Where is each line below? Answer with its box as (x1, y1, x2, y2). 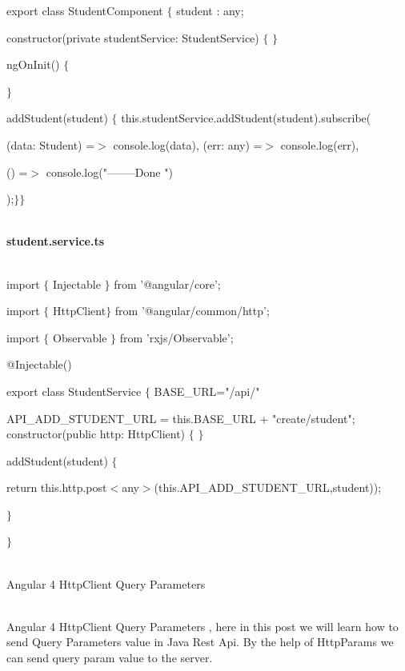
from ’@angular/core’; (114, 275, 221, 292)
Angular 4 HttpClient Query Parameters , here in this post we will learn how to (6, 617, 399, 634)
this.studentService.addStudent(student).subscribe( (121, 110, 371, 126)
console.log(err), (280, 136, 359, 153)
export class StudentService (6, 382, 142, 399)
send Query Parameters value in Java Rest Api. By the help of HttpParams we (6, 633, 394, 650)
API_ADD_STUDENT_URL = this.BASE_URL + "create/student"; (6, 409, 355, 426)
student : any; (176, 2, 244, 18)
